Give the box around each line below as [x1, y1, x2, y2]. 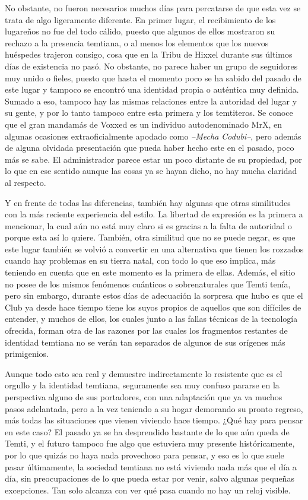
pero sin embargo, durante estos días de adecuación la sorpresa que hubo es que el [5, 289, 303, 302]
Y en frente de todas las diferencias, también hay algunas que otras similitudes [5, 196, 291, 208]
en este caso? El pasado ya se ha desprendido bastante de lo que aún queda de [5, 425, 290, 438]
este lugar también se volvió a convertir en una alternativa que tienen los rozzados [5, 242, 304, 255]
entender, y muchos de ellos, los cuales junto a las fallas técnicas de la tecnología [5, 312, 298, 325]
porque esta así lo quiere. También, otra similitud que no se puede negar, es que [5, 231, 296, 243]
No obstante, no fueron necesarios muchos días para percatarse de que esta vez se [5, 2, 301, 14]
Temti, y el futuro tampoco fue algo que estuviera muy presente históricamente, [5, 437, 295, 450]
